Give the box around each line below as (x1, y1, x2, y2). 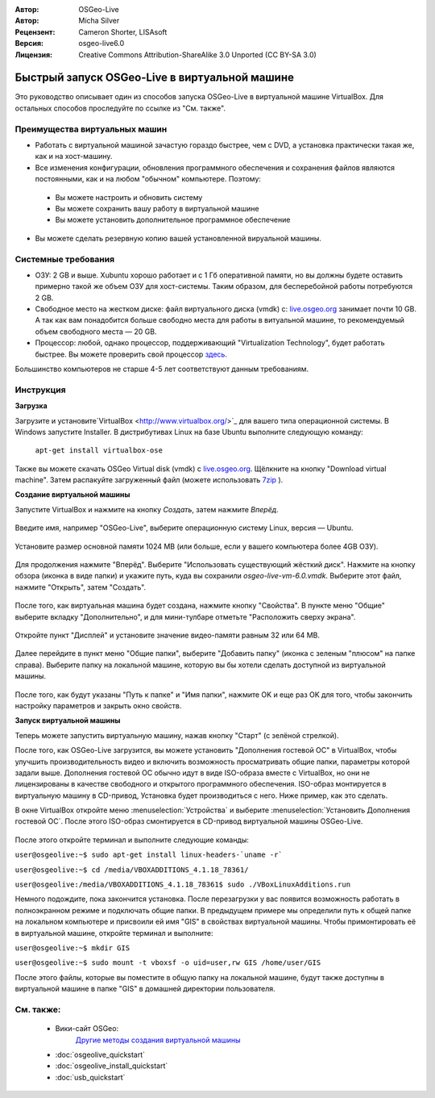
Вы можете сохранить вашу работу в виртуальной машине (55, 203, 259, 213)
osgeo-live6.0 (78, 39, 125, 48)
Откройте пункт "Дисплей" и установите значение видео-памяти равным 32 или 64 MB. (14, 630, 321, 640)
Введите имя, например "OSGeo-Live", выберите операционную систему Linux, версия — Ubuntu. (14, 523, 354, 532)
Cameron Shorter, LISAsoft (78, 27, 168, 36)
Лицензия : (14, 49, 52, 60)
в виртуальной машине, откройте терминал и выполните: (14, 928, 213, 937)
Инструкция (14, 384, 66, 395)
